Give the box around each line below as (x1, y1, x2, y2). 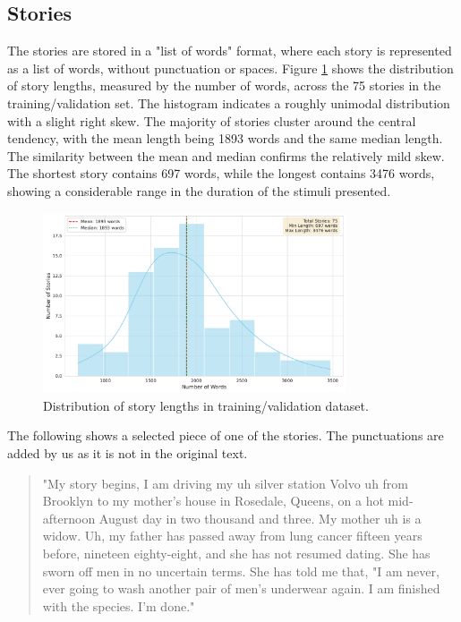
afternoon (42, 508, 96, 527)
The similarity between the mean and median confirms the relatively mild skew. (7, 146, 445, 165)
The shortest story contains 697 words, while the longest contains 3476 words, (7, 164, 435, 183)
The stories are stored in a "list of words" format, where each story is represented (7, 41, 452, 60)
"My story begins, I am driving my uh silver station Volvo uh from (42, 473, 409, 492)
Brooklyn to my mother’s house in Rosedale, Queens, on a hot (42, 491, 384, 510)
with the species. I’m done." (42, 596, 195, 615)
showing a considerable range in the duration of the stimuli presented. (7, 181, 391, 200)
